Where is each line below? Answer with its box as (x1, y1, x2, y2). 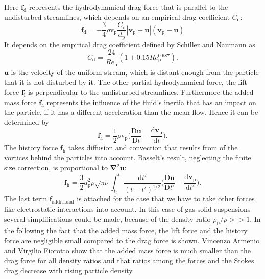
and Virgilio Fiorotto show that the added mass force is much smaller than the (4, 245, 251, 256)
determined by (4, 116, 49, 127)
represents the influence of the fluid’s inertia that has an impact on (46, 96, 256, 107)
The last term (4, 193, 47, 204)
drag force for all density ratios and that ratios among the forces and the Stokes (4, 255, 254, 266)
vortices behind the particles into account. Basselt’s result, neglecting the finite (4, 152, 251, 163)
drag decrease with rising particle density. (4, 265, 134, 275)
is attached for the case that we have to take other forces (77, 193, 255, 204)
